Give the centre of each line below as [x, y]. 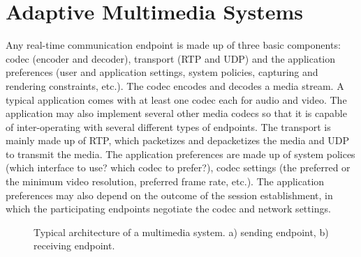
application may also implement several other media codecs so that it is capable [176, 113]
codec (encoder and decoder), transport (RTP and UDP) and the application [171, 58]
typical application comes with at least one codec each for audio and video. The [176, 99]
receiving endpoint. [74, 246]
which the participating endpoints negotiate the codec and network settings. [168, 209]
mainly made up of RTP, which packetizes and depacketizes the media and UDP [178, 140]
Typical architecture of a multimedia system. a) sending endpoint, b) [181, 232]
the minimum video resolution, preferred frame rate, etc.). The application [165, 181]
